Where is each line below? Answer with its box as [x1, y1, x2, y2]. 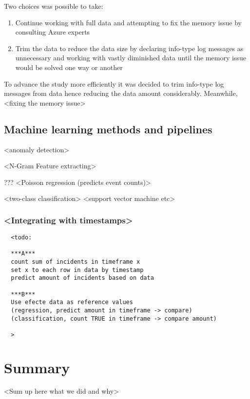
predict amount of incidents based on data [11, 274, 154, 282]
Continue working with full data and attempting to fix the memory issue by [15, 17, 242, 27]
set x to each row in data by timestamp [11, 266, 144, 273]
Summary [4, 357, 70, 377]
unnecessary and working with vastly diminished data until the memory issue [15, 53, 246, 63]
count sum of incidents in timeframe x [11, 258, 140, 266]
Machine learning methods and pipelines [4, 121, 212, 136]
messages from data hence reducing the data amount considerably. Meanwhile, [4, 88, 238, 98]
